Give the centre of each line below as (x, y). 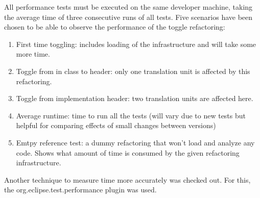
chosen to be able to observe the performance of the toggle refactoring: (115, 27)
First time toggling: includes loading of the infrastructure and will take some (136, 44)
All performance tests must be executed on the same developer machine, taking (128, 7)
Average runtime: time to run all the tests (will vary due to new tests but (131, 115)
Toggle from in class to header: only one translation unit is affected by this (133, 71)
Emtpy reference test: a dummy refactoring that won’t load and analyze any (135, 142)
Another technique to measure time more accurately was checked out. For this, (127, 179)
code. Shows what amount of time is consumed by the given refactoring (128, 152)
